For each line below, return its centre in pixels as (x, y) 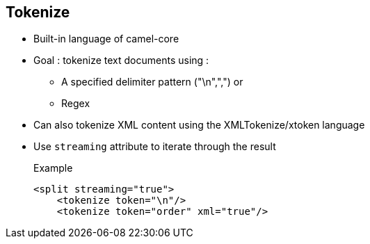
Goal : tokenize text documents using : (121, 60)
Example (53, 168)
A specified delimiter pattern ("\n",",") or (152, 82)
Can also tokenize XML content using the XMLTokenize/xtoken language (199, 125)
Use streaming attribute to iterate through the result (155, 147)
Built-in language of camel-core (106, 39)
